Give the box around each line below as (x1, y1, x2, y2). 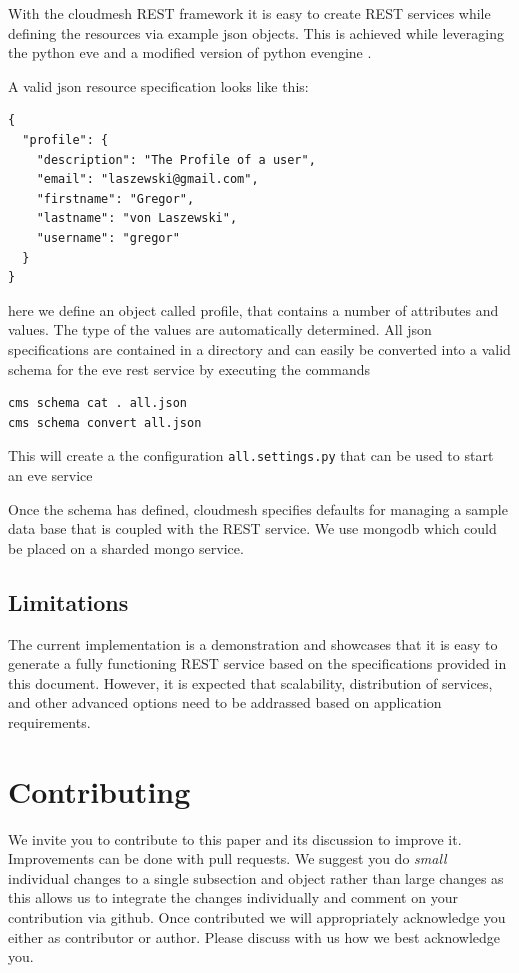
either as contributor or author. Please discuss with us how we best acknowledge (8, 926, 501, 947)
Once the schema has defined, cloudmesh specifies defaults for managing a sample (8, 498, 508, 519)
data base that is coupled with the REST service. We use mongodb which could (8, 518, 497, 539)
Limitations (8, 586, 129, 617)
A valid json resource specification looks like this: (8, 75, 309, 96)
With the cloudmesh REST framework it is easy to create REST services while (8, 3, 491, 23)
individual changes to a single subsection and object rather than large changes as (8, 867, 504, 888)
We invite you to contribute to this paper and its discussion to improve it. (8, 828, 462, 849)
